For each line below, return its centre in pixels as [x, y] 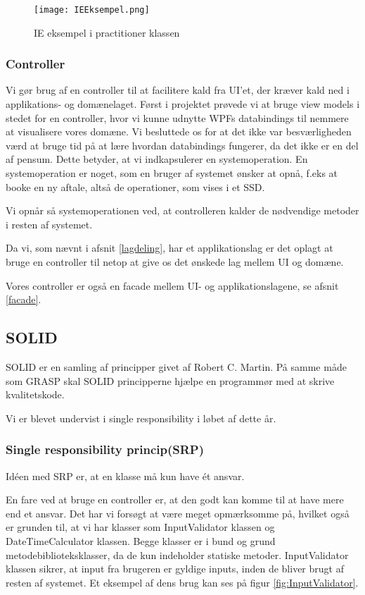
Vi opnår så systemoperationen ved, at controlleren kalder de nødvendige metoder [182, 210]
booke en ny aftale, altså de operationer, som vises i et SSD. [135, 186]
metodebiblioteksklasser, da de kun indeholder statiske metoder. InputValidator [177, 554]
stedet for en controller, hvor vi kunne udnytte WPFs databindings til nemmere [177, 117]
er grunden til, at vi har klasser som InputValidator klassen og [140, 527]
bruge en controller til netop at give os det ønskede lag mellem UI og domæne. [175, 262]
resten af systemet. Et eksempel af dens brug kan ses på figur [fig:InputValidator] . [182, 582]
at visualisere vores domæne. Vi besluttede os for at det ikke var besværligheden [179, 131]
